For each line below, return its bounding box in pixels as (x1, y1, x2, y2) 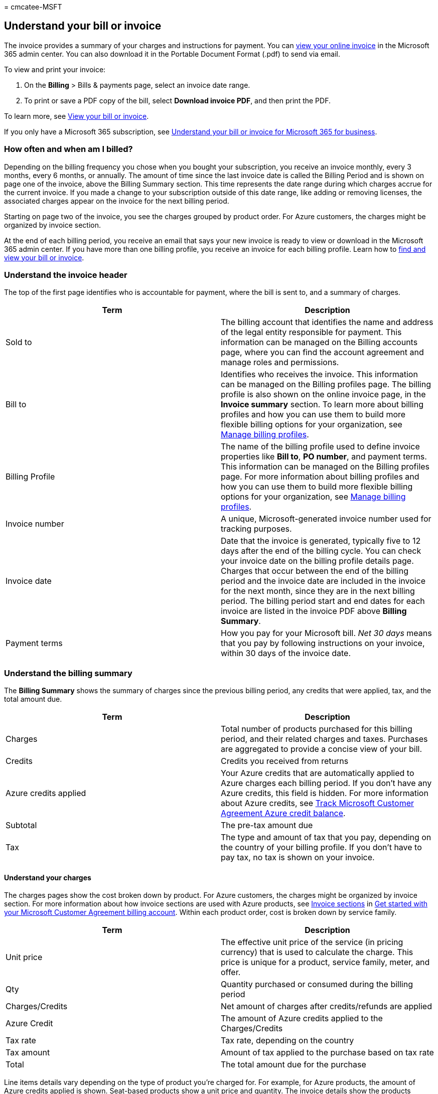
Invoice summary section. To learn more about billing (221, 399, 423, 410)
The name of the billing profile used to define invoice (221, 441, 420, 452)
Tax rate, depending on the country (221, 1035, 354, 1046)
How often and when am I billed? (4, 144, 133, 154)
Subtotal (6, 820, 37, 831)
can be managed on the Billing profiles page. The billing (221, 379, 431, 390)
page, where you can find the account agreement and (221, 347, 424, 358)
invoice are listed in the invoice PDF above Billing (221, 606, 407, 616)
